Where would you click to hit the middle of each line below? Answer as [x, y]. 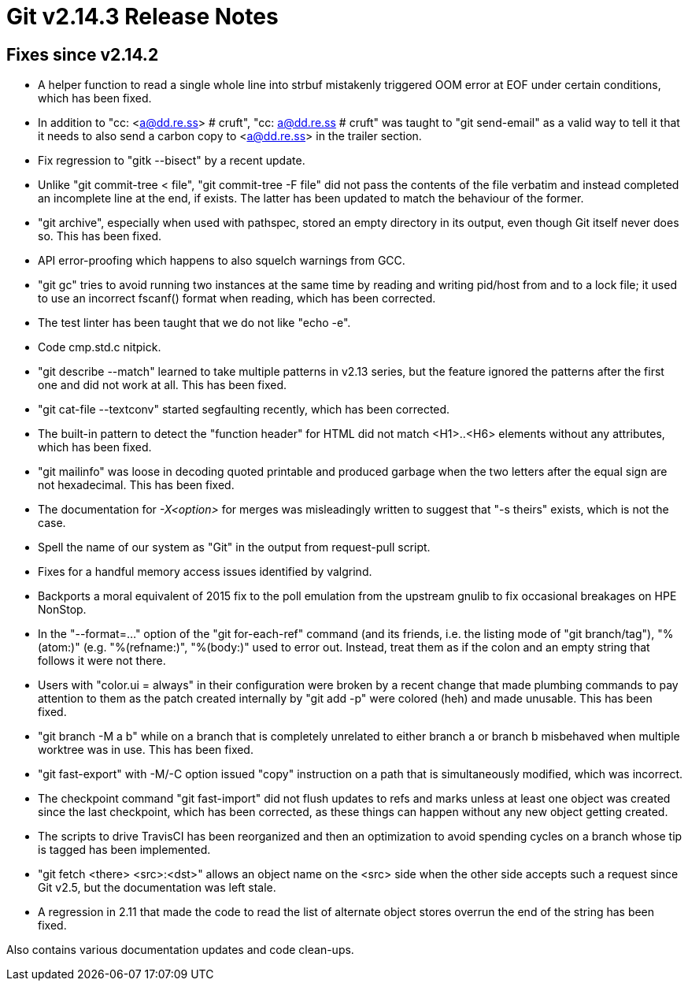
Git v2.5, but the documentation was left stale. [157, 888]
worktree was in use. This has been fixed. [146, 750]
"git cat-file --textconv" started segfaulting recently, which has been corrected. [244, 410]
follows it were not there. [102, 661]
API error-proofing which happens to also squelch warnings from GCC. [222, 261]
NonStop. [62, 610]
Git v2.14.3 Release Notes [142, 17]
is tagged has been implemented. [124, 850]
